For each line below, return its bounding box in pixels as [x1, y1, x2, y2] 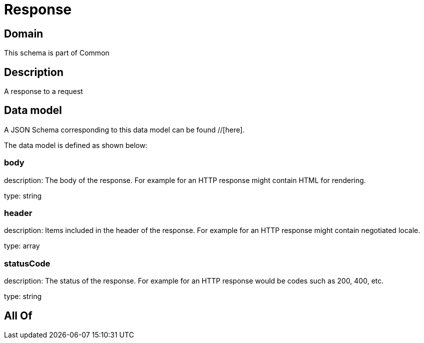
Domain [4, 27, 44, 40]
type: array [4, 241, 40, 250]
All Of [4, 309, 33, 322]
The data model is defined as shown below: [4, 140, 148, 149]
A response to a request [4, 87, 83, 96]
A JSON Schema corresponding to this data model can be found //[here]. [4, 125, 245, 134]
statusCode [4, 258, 51, 268]
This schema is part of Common [4, 48, 110, 57]
